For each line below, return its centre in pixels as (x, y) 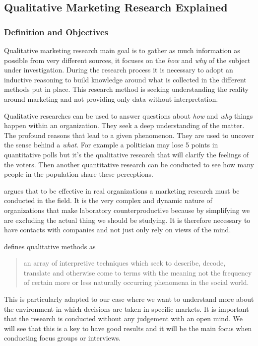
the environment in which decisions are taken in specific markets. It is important (127, 309)
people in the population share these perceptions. (79, 174)
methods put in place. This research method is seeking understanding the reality (126, 89)
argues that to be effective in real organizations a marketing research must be (122, 190)
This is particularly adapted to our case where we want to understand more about (129, 299)
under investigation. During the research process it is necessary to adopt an (119, 70)
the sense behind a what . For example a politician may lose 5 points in (111, 145)
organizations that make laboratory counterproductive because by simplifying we (127, 210)
